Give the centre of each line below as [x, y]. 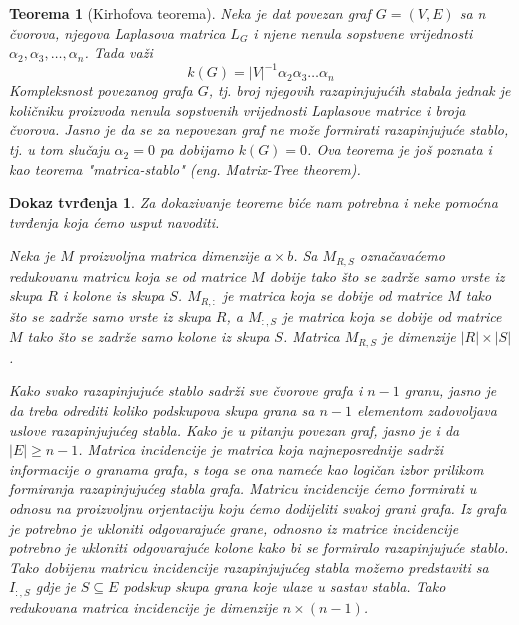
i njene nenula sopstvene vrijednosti [363, 32]
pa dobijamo [196, 149]
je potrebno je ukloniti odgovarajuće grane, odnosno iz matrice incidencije [234, 527]
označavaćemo [402, 255]
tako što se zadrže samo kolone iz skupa [148, 336]
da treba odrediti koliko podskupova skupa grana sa [162, 410]
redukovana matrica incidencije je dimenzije [143, 606]
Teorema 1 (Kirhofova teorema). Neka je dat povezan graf [190, 13]
